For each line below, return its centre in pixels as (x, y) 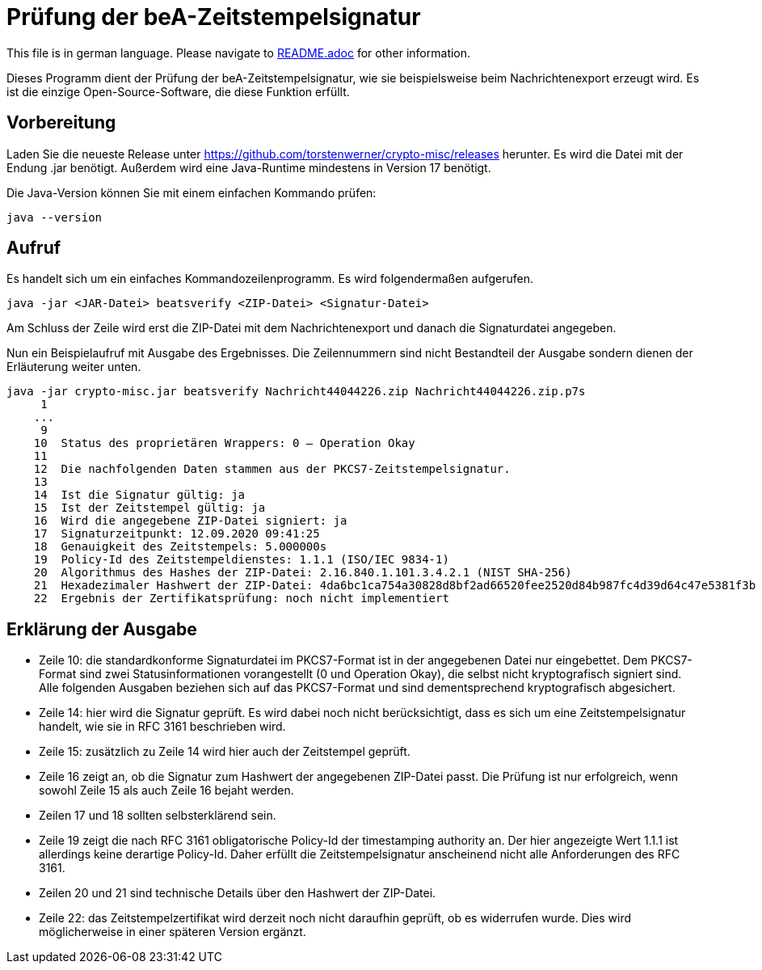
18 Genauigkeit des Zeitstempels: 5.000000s (180, 547)
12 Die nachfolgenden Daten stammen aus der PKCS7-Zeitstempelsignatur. (272, 469)
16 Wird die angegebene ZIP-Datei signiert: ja (190, 521)
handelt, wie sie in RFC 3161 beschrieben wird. (162, 727)
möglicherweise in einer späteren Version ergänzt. (173, 932)
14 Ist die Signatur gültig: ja (139, 495)
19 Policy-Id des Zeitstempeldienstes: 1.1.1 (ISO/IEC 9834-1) (241, 560)
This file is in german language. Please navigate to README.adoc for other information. (239, 53)
